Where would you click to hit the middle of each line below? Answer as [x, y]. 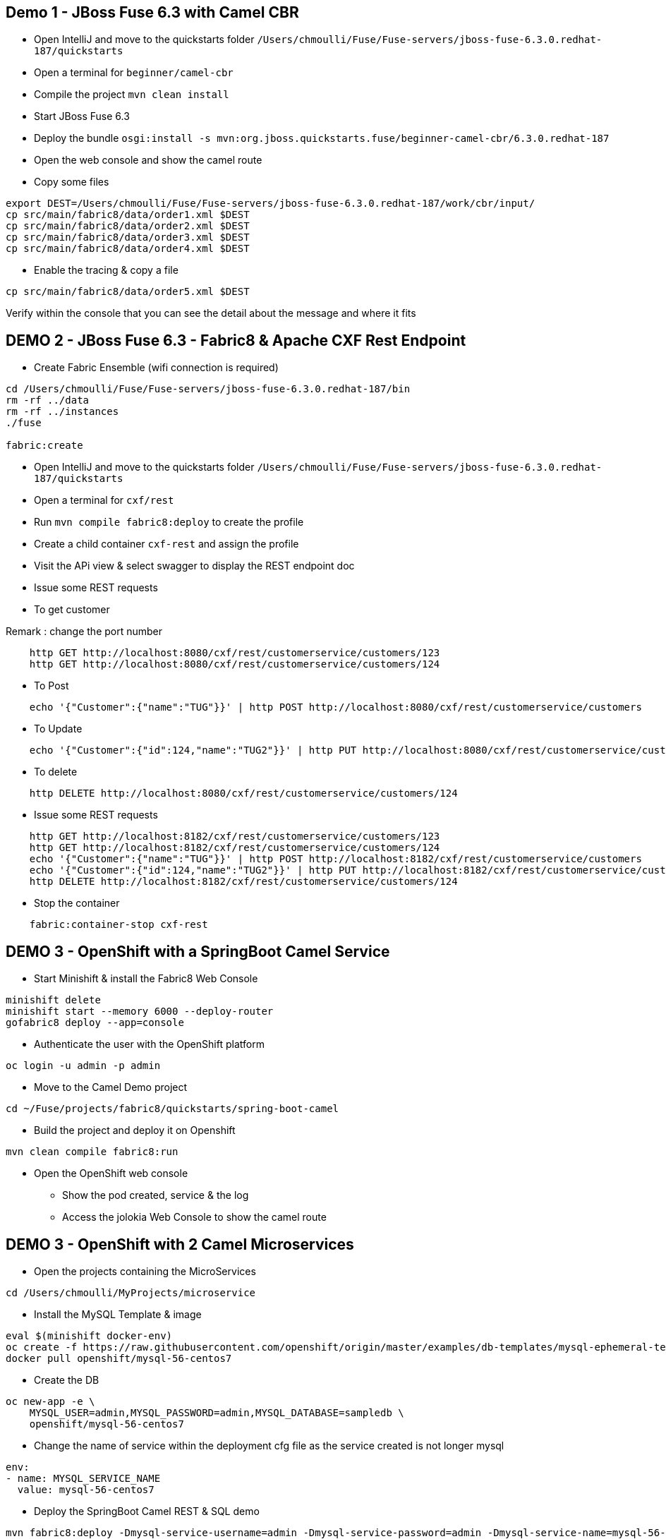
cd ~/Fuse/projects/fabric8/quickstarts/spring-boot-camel [172, 1109]
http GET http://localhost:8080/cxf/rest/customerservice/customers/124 [235, 664]
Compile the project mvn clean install [132, 95]
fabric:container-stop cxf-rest [119, 925]
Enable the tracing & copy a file [106, 270]
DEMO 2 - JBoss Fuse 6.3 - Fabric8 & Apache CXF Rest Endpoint [236, 340]
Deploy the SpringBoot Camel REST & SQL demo [147, 1511]
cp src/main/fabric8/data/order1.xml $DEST [128, 215]
